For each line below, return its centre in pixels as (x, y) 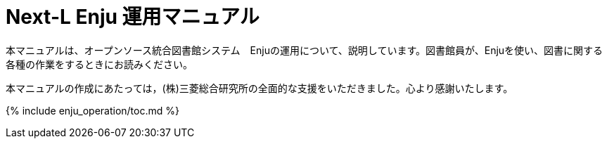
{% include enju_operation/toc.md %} (92, 110)
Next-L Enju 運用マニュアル (133, 17)
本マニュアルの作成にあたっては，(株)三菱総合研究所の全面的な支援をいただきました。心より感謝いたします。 (260, 88)
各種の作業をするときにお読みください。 (99, 64)
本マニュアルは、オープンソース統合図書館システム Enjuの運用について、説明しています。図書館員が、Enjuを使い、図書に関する (305, 50)
